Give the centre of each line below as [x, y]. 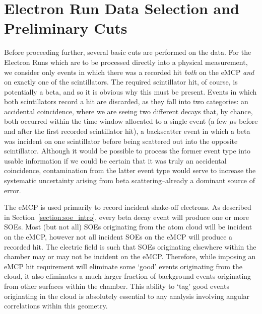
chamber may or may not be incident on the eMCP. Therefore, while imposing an [130, 256]
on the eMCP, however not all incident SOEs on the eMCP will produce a [118, 237]
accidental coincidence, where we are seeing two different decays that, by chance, [128, 111]
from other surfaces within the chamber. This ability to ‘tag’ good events [117, 286]
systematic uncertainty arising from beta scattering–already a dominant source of [130, 180]
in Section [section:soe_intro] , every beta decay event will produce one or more [127, 217]
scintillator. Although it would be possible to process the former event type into [127, 151]
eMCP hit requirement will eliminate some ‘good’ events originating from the [123, 266]
